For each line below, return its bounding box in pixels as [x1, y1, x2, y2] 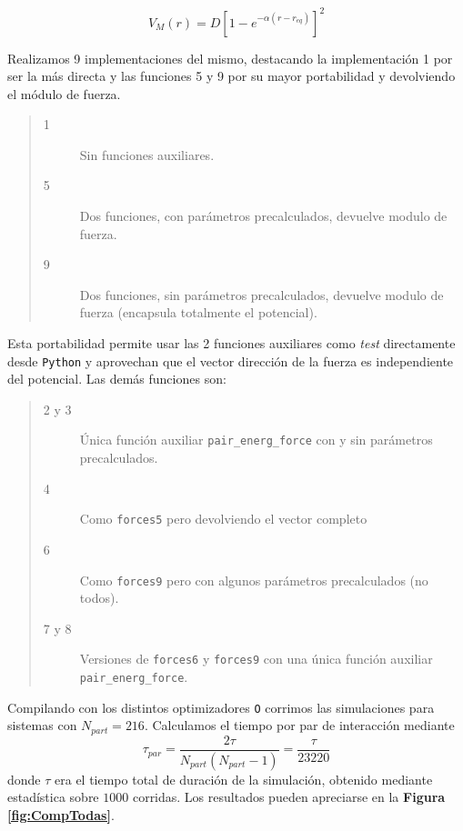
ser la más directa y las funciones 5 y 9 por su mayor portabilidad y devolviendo [7, 66, 456, 85]
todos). [79, 588, 119, 607]
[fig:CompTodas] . [7, 805, 115, 824]
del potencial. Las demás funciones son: [7, 369, 226, 388]
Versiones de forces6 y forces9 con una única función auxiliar [79, 649, 433, 668]
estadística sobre [7, 787, 99, 806]
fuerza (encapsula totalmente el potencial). [79, 303, 317, 322]
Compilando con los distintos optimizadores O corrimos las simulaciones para [7, 697, 435, 716]
